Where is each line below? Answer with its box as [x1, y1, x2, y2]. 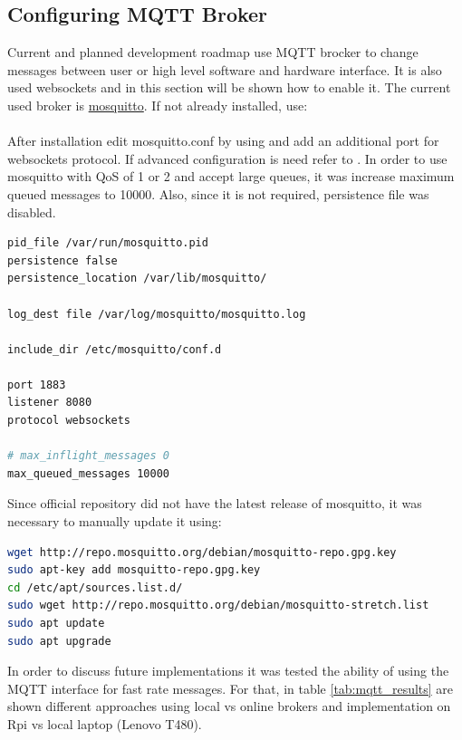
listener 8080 [7, 396, 92, 409]
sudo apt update [7, 617, 105, 630]
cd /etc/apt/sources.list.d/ [7, 581, 183, 594]
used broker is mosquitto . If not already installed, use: [7, 95, 308, 114]
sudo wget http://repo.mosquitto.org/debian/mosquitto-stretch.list [7, 599, 429, 612]
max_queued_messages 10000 [7, 466, 169, 480]
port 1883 [7, 378, 66, 391]
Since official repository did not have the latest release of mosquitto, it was [7, 494, 422, 513]
